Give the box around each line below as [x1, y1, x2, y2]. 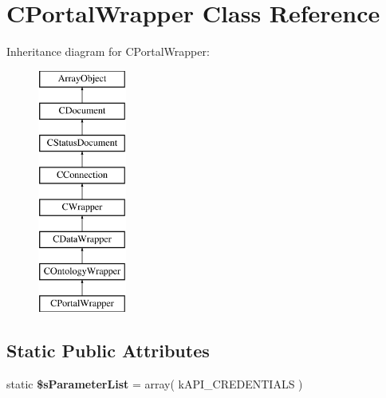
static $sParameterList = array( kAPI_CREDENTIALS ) [6, 375, 303, 392]
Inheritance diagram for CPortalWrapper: [6, 43, 210, 60]
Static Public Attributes [6, 338, 210, 363]
